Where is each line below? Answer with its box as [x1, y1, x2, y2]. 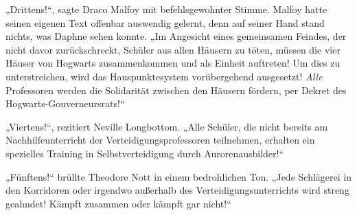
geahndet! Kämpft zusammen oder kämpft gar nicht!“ [5, 196, 231, 210]
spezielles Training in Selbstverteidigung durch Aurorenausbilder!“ [5, 146, 284, 160]
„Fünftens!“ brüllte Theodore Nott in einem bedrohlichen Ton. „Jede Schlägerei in [5, 169, 352, 183]
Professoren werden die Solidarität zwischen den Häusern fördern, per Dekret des [5, 82, 347, 97]
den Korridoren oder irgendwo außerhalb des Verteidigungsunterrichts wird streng [5, 183, 349, 197]
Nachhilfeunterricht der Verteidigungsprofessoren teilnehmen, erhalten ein [5, 133, 315, 147]
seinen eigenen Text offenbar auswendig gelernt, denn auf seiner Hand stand [5, 15, 325, 30]
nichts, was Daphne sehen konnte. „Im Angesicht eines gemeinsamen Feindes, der [5, 29, 347, 43]
